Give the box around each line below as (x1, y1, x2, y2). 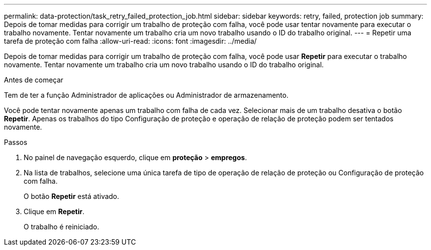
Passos (4, 138, 28, 146)
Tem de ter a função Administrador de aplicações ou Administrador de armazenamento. (4, 91, 289, 99)
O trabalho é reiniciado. (24, 222, 99, 231)
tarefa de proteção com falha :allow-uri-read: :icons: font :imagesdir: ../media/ (4, 37, 257, 45)
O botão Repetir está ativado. (24, 192, 120, 200)
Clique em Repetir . (24, 207, 85, 216)
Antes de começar (4, 76, 63, 84)
